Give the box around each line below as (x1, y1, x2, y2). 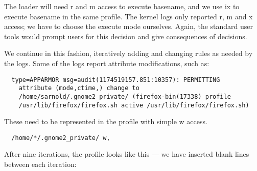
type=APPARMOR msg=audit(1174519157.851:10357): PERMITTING (11, 76, 220, 83)
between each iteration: (4, 159, 77, 169)
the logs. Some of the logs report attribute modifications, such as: (4, 58, 209, 68)
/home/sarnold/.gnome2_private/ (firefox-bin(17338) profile (18, 93, 231, 100)
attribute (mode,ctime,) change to (18, 84, 139, 92)
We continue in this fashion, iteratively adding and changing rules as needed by (4, 48, 253, 59)
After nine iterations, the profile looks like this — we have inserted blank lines (4, 149, 249, 159)
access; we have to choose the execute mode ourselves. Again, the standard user (4, 21, 253, 32)
